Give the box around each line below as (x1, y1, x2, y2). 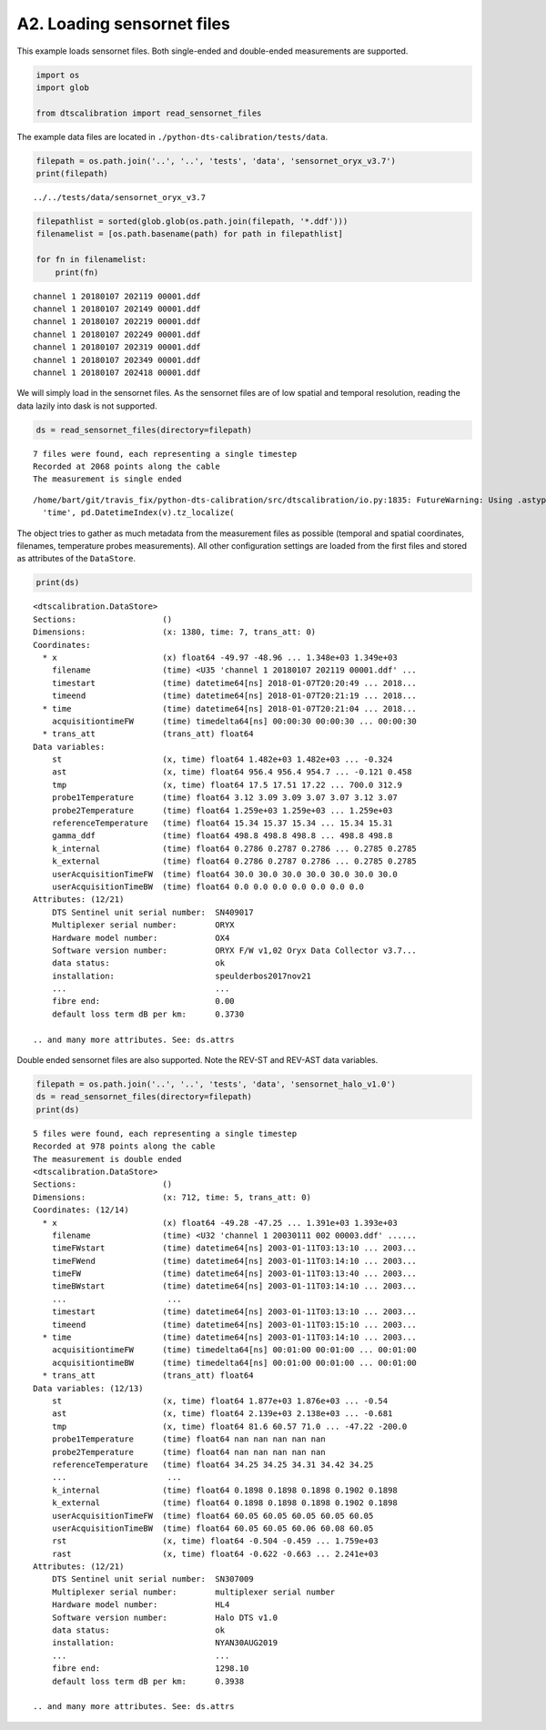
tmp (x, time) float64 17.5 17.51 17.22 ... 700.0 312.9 (51, 779, 403, 790)
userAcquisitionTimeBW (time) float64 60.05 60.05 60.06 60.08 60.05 (51, 1523, 374, 1533)
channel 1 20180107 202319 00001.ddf (33, 342, 202, 352)
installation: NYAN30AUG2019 (51, 1638, 278, 1648)
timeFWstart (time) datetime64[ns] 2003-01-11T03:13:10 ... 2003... (51, 1243, 418, 1253)
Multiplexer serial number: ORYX (51, 920, 236, 930)
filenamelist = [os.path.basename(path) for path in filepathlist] (35, 228, 344, 239)
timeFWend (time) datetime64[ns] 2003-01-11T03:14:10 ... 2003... (51, 1256, 418, 1266)
